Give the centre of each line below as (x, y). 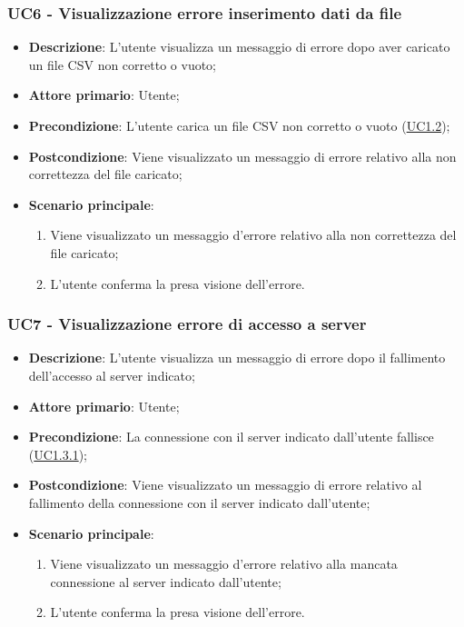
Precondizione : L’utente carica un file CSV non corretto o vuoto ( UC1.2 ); (239, 125)
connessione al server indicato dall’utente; (166, 581)
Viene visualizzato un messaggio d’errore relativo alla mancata (224, 564)
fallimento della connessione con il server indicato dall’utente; (199, 502)
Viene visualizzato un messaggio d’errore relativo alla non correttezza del (253, 235)
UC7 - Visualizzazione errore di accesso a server (187, 324)
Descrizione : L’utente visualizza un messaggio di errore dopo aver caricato (239, 47)
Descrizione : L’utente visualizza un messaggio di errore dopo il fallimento (237, 358)
